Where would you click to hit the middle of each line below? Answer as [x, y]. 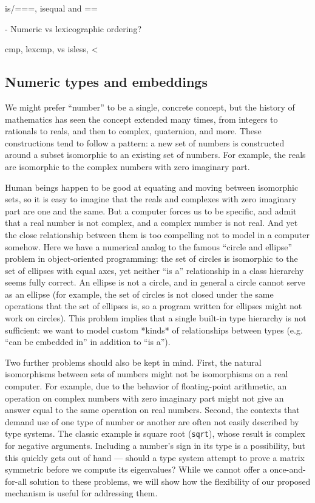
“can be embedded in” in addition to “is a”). [88, 342]
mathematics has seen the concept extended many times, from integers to [141, 119]
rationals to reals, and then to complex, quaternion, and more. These [133, 131]
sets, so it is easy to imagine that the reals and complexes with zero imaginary [151, 199]
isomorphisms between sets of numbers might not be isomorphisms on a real [147, 374]
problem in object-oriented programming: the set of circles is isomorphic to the [151, 258]
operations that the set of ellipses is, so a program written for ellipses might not [154, 306]
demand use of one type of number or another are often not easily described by [152, 421]
